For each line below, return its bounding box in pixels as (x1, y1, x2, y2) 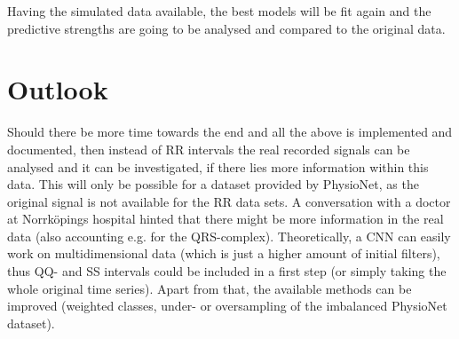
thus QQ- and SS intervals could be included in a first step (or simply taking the (7, 262, 447, 280)
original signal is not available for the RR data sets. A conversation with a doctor (7, 192, 451, 210)
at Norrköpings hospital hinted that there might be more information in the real (7, 209, 444, 228)
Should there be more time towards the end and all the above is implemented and (7, 122, 453, 141)
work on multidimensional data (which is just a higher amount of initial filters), (7, 244, 440, 263)
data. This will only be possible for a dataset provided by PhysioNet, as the (7, 175, 419, 193)
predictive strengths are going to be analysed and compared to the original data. (7, 19, 446, 37)
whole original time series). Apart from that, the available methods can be (7, 279, 412, 297)
